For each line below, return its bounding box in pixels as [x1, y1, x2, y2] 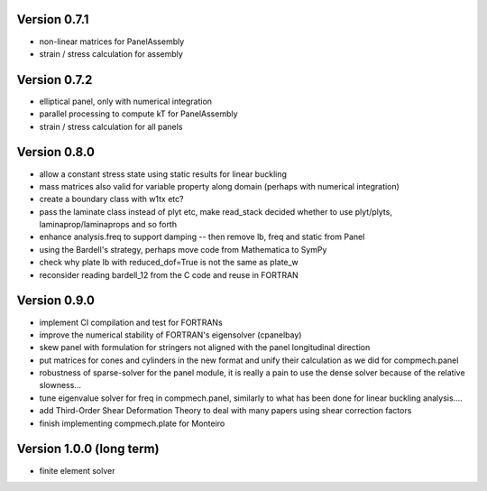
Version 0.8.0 [16, 144, 95, 160]
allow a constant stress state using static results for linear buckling [39, 168, 288, 180]
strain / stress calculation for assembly [39, 48, 184, 59]
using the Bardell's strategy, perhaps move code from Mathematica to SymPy [39, 244, 327, 255]
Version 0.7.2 [16, 72, 93, 88]
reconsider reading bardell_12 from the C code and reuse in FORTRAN [39, 269, 299, 280]
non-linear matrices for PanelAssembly [39, 36, 185, 47]
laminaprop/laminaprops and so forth [39, 219, 178, 230]
